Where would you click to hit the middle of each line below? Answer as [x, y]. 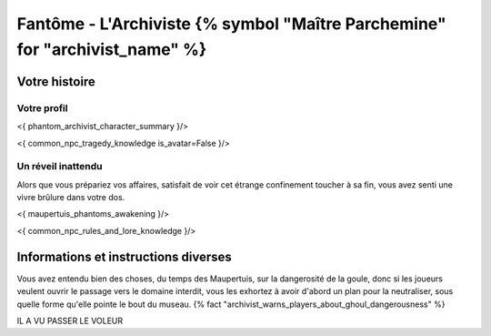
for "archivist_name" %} [112, 49]
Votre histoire [56, 81]
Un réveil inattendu [60, 167]
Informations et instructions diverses [124, 256]
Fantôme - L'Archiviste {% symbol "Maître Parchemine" [231, 24]
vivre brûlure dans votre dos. [71, 198]
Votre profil [42, 107]
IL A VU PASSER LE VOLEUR [70, 321]
